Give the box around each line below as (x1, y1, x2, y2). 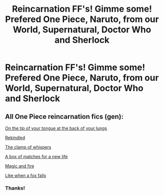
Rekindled (5, 135, 25, 140)
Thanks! (5, 184, 25, 191)
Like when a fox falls (5, 173, 46, 178)
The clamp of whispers (5, 144, 51, 150)
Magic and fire (5, 163, 34, 169)
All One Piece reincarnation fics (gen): (5, 112, 123, 120)
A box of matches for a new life (5, 154, 68, 159)
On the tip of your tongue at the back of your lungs (5, 125, 107, 131)
